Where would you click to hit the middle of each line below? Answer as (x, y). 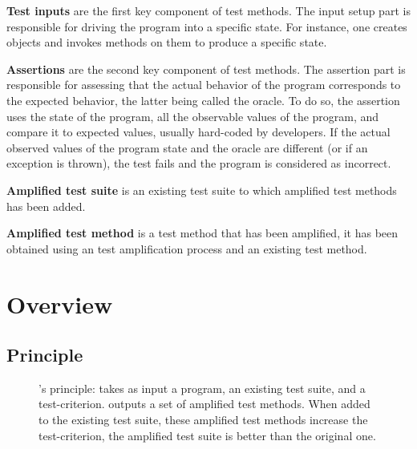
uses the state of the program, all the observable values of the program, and (193, 116)
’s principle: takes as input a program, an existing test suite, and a (202, 388)
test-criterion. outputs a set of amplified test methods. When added (204, 404)
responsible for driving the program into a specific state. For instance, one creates (207, 26)
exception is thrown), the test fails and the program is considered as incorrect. (199, 163)
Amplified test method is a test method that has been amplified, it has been (202, 233)
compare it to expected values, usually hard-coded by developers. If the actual (198, 132)
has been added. (46, 206)
